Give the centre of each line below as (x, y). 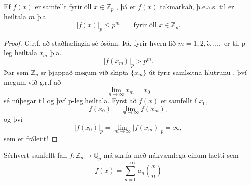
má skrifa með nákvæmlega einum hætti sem (171, 155)
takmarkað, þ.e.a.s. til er (197, 6)
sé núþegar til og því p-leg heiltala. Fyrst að (70, 100)
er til (231, 43)
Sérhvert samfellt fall (36, 155)
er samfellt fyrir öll (63, 6)
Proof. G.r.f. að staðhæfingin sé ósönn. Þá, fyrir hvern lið (90, 43)
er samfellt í (179, 100)
